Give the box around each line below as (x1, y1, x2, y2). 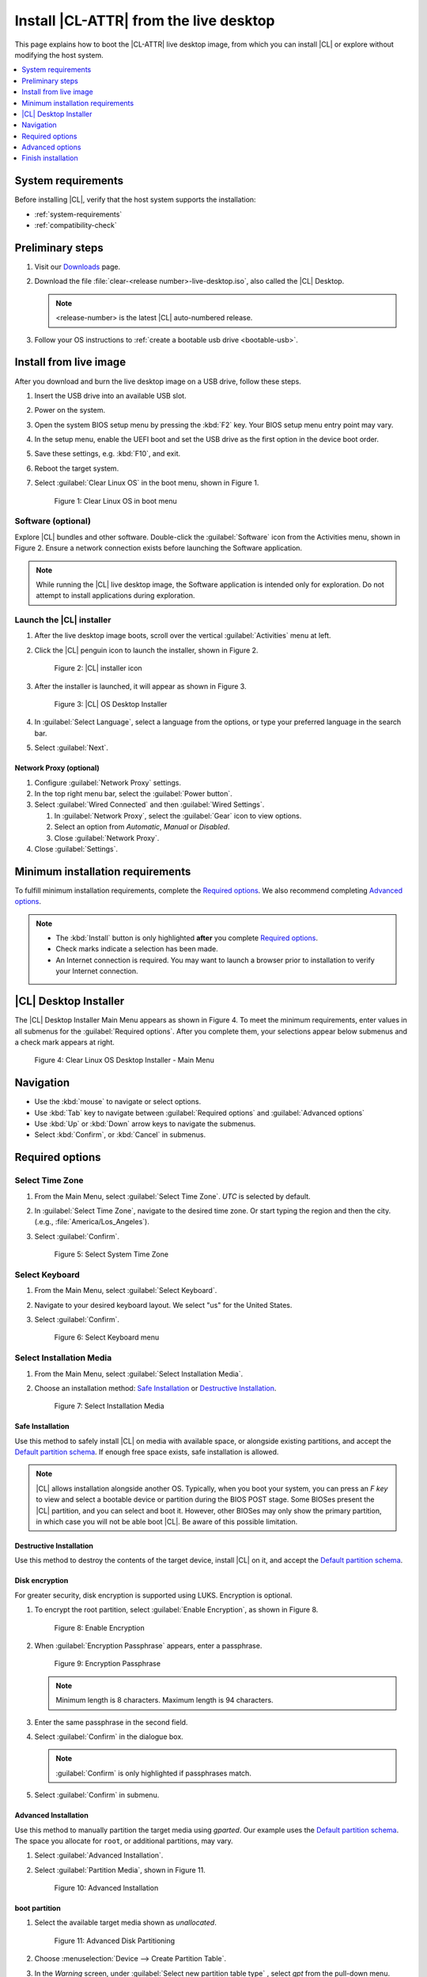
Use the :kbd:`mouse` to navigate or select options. (34, 1097, 202, 1106)
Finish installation (21, 153, 78, 163)
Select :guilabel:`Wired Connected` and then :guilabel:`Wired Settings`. (34, 799, 265, 810)
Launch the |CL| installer (14, 614, 111, 626)
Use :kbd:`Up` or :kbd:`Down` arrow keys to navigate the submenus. (34, 1119, 256, 1128)
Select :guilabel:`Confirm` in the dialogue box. (34, 1732, 183, 1741)
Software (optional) (14, 516, 91, 527)
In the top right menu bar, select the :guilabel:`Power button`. (34, 789, 232, 798)
